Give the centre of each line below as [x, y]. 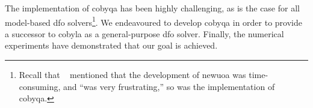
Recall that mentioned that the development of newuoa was [132, 75]
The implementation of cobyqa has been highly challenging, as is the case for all [152, 8]
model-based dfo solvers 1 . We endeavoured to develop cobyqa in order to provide [153, 21]
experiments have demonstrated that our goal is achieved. [111, 45]
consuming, [40, 86]
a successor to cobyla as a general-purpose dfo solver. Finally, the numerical [144, 33]
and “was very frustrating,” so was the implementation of [169, 86]
